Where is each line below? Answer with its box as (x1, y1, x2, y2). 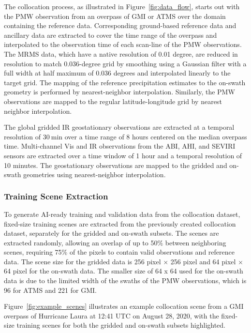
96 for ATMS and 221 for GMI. (4, 285, 97, 295)
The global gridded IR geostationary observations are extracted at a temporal (4, 122, 235, 132)
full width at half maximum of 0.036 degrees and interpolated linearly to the (4, 68, 231, 78)
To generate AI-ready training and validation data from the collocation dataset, (4, 209, 240, 219)
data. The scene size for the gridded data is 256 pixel (4, 256, 161, 266)
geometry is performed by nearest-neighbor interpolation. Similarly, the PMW (4, 87, 235, 97)
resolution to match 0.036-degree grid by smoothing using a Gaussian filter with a (4, 58, 247, 68)
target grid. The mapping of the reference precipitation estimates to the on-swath (4, 77, 246, 87)
